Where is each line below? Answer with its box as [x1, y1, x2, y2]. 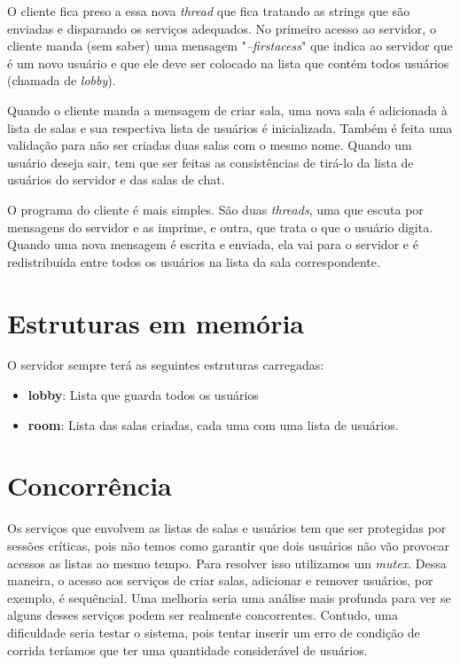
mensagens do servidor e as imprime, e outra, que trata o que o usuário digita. [7, 217, 433, 236]
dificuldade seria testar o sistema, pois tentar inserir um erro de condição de [7, 622, 420, 641]
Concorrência [7, 467, 172, 504]
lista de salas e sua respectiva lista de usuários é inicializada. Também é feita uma [7, 118, 453, 137]
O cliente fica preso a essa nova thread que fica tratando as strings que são [7, 2, 410, 20]
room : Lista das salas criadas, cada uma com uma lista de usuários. [27, 415, 399, 434]
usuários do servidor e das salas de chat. [7, 170, 225, 189]
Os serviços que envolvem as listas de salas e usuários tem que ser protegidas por [7, 519, 447, 537]
